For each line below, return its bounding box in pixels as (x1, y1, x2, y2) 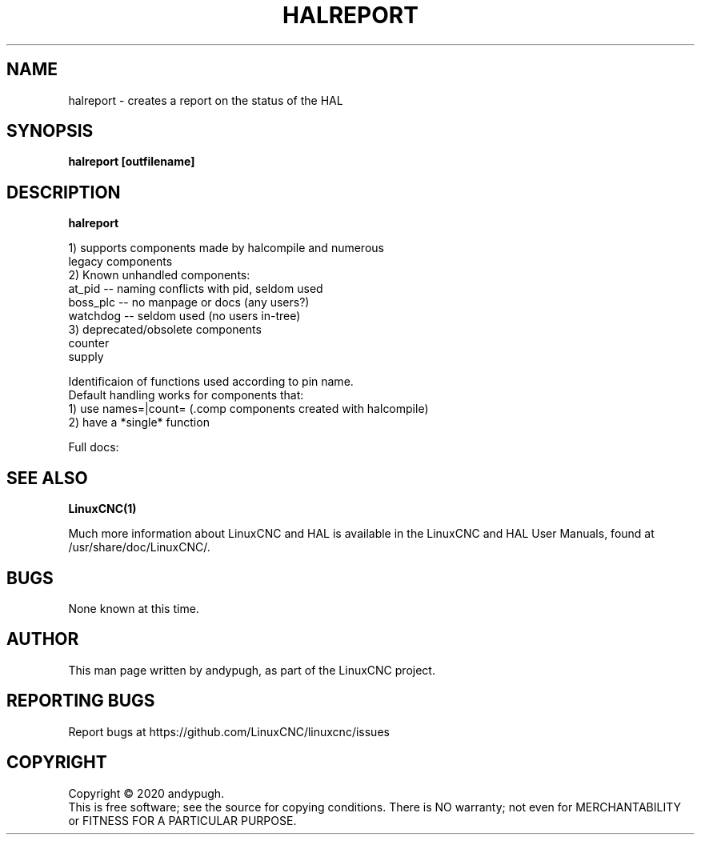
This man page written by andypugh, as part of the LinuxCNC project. (68, 663, 435, 677)
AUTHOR (6, 629, 79, 650)
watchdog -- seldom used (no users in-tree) (68, 309, 301, 323)
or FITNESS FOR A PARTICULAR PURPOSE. (68, 813, 297, 827)
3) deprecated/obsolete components (68, 322, 262, 337)
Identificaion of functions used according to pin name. (68, 374, 354, 389)
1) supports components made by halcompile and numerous (68, 241, 384, 255)
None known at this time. (68, 601, 199, 615)
